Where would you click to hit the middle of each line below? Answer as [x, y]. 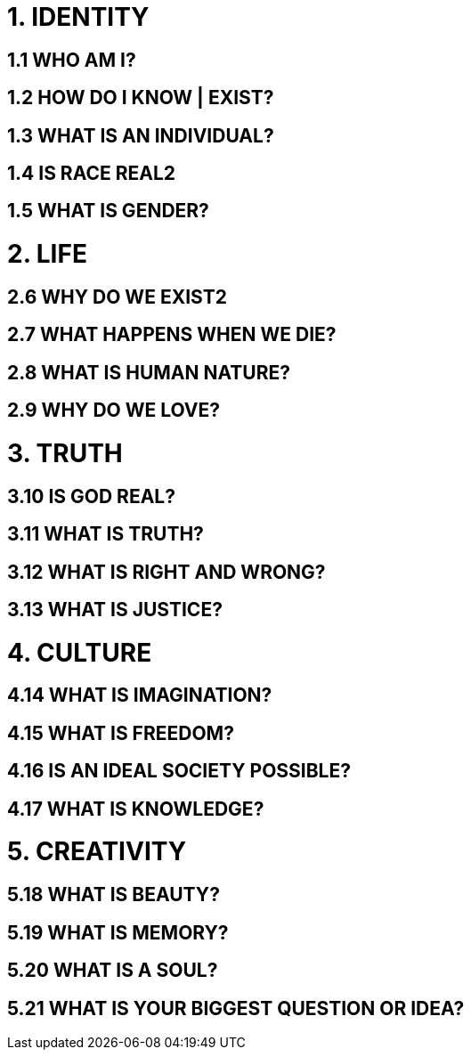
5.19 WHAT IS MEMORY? [118, 932]
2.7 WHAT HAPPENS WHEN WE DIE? [172, 335]
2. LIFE [47, 254]
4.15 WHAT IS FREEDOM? [121, 733]
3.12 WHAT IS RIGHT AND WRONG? [166, 572]
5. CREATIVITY [97, 852]
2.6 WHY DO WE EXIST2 [117, 297]
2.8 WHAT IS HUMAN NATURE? [149, 372]
